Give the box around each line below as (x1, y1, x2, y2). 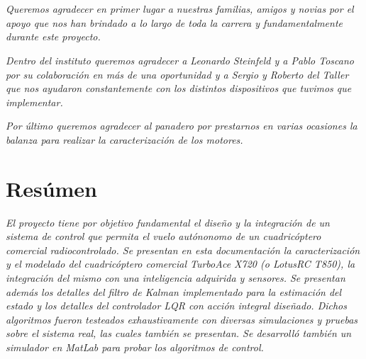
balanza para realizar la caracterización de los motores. (6, 132, 243, 147)
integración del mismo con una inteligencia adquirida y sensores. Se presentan (6, 270, 345, 285)
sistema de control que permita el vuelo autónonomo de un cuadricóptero (6, 229, 321, 244)
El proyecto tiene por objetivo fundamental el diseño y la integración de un (6, 215, 330, 229)
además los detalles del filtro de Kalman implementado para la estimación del (6, 284, 342, 299)
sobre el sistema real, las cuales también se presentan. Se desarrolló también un (6, 326, 352, 341)
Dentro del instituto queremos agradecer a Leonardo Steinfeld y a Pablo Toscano (6, 52, 354, 67)
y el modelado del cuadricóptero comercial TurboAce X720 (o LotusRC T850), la (6, 256, 355, 271)
